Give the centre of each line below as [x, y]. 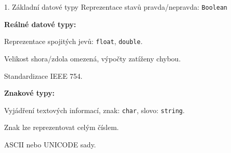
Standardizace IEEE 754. [43, 75]
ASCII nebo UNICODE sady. [50, 144]
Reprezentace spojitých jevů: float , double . [73, 41]
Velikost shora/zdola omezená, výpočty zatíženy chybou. [93, 58]
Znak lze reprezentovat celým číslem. [62, 127]
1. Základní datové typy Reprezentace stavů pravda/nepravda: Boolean [116, 7]
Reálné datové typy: [40, 24]
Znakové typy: [29, 93]
